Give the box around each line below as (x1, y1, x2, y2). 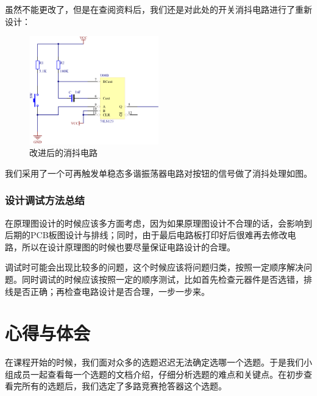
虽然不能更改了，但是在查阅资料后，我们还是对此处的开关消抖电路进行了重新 (5, 3, 312, 15)
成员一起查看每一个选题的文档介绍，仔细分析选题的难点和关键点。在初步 (13, 367, 304, 380)
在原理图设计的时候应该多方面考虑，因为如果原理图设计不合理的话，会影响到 (5, 216, 312, 229)
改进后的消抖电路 (29, 146, 98, 159)
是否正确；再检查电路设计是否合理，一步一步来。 (13, 285, 210, 297)
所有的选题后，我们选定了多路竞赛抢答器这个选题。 (21, 380, 227, 392)
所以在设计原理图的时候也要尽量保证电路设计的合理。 (21, 240, 235, 253)
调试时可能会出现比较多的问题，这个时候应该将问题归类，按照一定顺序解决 (5, 261, 304, 274)
